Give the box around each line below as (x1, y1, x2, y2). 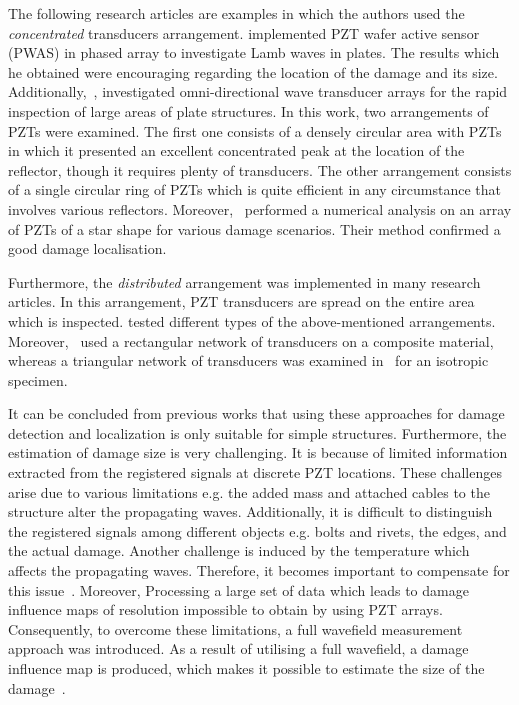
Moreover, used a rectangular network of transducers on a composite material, (8, 330, 494, 351)
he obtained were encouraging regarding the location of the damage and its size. (8, 61, 498, 82)
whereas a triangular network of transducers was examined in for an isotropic (8, 350, 489, 371)
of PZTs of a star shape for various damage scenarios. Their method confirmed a (8, 218, 501, 239)
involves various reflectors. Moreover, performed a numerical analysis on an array (8, 198, 512, 219)
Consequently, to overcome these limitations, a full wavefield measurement (8, 618, 463, 639)
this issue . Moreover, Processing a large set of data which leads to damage (8, 579, 469, 600)
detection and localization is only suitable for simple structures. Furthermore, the (8, 422, 507, 443)
